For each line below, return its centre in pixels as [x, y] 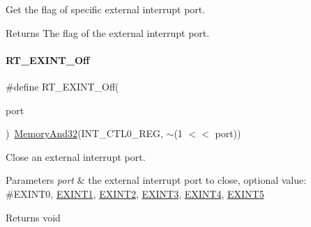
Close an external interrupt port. [76, 156]
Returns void [33, 217]
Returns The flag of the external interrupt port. [108, 32]
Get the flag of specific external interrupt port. [106, 9]
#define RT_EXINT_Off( [62, 86]
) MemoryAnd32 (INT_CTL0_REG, [84, 133]
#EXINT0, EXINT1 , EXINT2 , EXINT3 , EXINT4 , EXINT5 [135, 193]
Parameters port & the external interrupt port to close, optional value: [156, 180]
